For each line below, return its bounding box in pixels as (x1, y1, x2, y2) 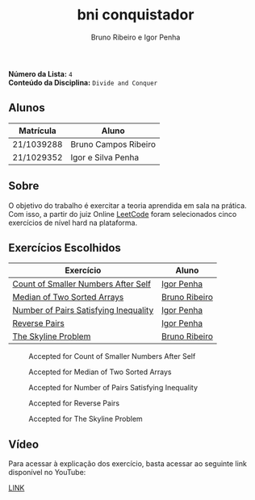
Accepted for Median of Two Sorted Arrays (28, 367, 172, 377)
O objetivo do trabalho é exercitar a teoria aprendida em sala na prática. (8, 200, 248, 210)
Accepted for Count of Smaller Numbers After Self (28, 352, 196, 361)
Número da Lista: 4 (8, 69, 73, 78)
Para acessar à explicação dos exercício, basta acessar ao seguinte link (8, 459, 248, 469)
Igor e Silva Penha (70, 152, 140, 163)
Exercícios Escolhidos (8, 240, 121, 255)
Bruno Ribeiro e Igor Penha (90, 32, 181, 42)
